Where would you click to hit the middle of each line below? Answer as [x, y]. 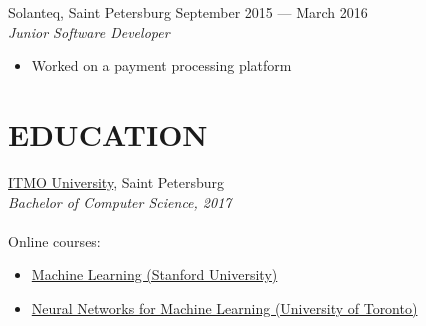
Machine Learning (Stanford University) [154, 274]
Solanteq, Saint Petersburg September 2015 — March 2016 [188, 12]
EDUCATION [108, 133]
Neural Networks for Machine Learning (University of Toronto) [224, 307]
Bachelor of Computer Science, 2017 [120, 201]
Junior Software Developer [89, 31]
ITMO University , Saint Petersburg [116, 181]
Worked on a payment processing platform [161, 65]
